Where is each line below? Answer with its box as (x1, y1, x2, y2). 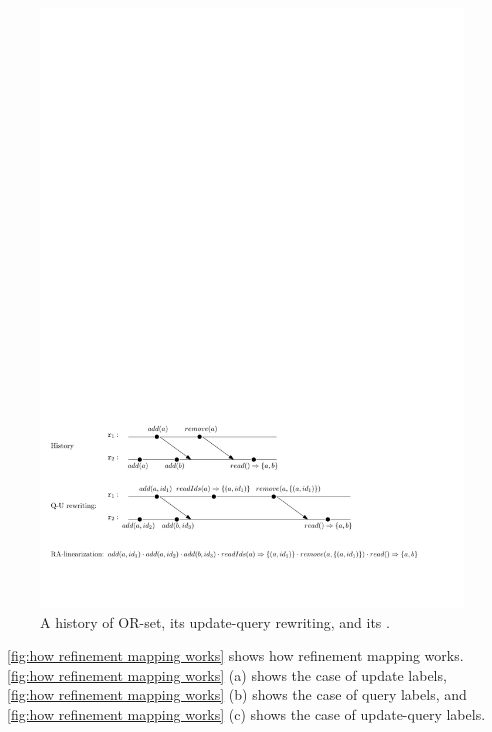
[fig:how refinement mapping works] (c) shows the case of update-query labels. (7, 703, 486, 724)
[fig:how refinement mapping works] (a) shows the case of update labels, (7, 664, 447, 685)
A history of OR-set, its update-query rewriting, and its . (40, 611, 390, 632)
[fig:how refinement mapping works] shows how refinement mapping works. (7, 645, 464, 666)
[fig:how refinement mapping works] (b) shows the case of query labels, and (7, 684, 467, 705)
